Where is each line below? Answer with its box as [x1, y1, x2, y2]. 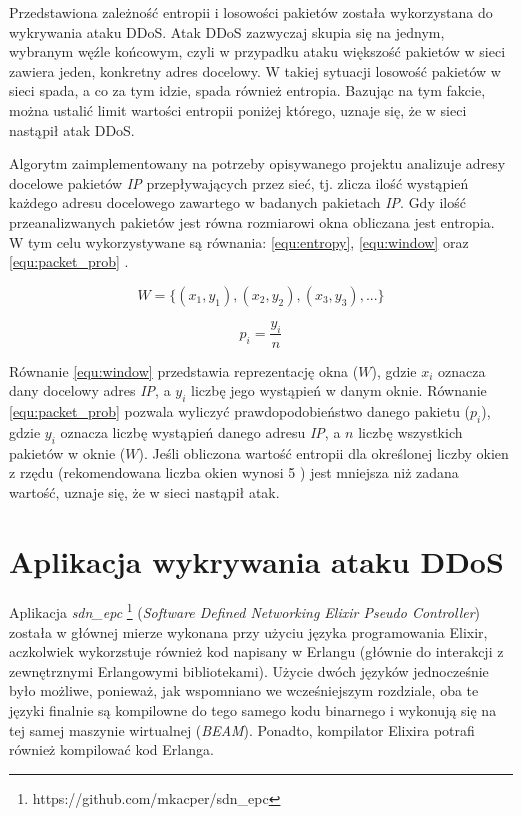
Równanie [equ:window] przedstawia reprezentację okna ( [9, 360, 359, 381]
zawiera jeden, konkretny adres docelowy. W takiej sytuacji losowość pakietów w [9, 60, 501, 81]
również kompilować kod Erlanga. [9, 739, 214, 760]
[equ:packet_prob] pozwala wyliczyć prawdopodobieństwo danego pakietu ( [9, 400, 471, 421]
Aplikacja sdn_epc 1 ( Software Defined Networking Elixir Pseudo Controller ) [9, 599, 481, 623]
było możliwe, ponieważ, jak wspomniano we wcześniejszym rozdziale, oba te [9, 680, 479, 701]
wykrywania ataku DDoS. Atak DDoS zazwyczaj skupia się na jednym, [9, 21, 445, 42]
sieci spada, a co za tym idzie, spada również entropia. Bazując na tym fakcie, [9, 80, 486, 101]
